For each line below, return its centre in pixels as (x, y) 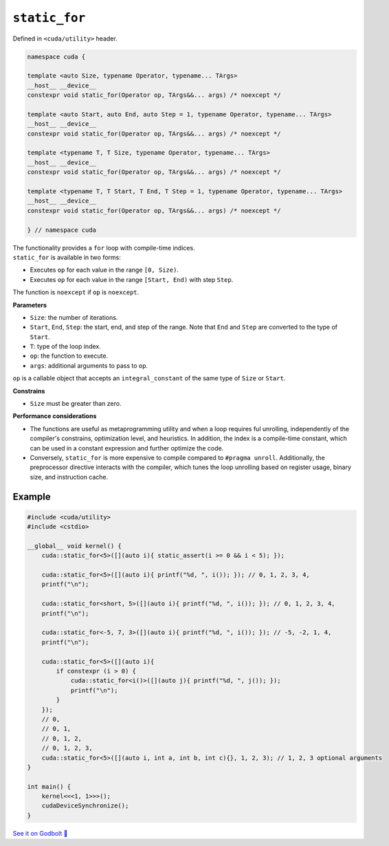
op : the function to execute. (69, 356)
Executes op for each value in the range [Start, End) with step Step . (132, 279)
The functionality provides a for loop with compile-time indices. (104, 248)
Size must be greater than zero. (76, 404)
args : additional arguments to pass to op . (89, 365)
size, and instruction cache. (69, 477)
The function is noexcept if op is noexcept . (76, 292)
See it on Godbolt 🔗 (40, 833)
